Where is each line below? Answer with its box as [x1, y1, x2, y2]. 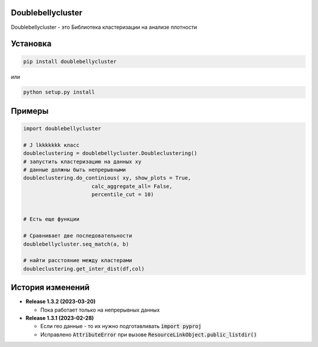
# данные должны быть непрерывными [23, 167, 126, 173]
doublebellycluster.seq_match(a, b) [23, 240, 130, 247]
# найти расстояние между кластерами [23, 257, 132, 264]
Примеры [11, 106, 49, 116]
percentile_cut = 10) [91, 191, 154, 198]
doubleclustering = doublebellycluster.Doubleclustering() [23, 150, 197, 157]
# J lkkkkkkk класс [23, 141, 79, 148]
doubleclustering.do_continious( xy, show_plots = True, [23, 174, 191, 181]
